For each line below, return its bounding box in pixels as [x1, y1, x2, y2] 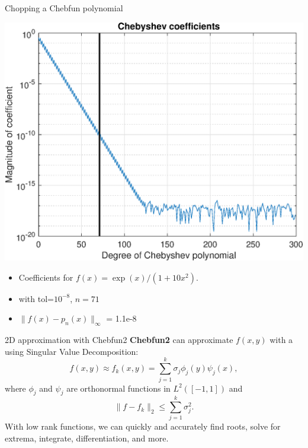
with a [269, 333, 293, 346]
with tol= [18, 292, 54, 304]
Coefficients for [18, 271, 73, 283]
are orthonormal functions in [66, 382, 171, 394]
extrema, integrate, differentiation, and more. [5, 432, 169, 444]
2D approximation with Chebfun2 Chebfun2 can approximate [5, 333, 233, 346]
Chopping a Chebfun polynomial [5, 2, 123, 14]
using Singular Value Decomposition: [5, 345, 139, 357]
